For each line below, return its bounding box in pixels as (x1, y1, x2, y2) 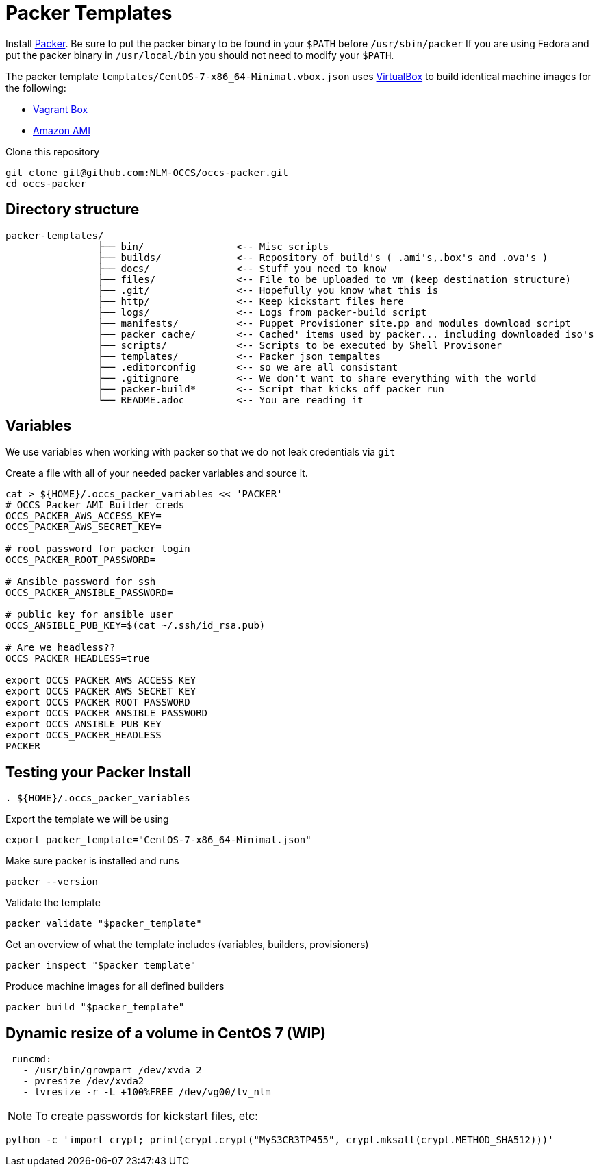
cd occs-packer (5, 177, 87, 189)
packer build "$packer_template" (5, 1001, 185, 1013)
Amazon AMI (33, 124, 90, 136)
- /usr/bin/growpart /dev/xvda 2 (23, 1064, 202, 1076)
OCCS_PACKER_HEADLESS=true (5, 653, 150, 664)
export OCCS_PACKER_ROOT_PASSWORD (5, 697, 190, 708)
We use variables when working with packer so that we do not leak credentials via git (5, 446, 396, 458)
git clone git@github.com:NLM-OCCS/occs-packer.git (5, 166, 289, 178)
